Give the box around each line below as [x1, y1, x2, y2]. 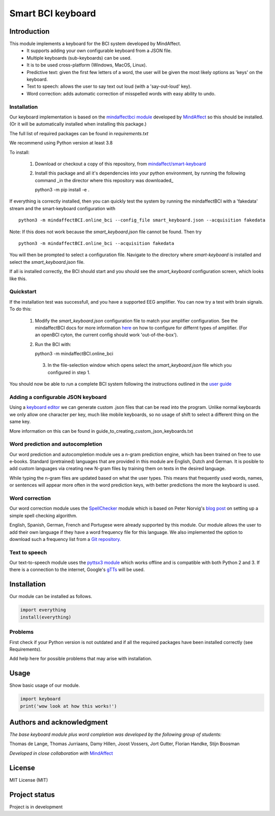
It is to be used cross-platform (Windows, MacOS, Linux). [26, 62, 147, 68]
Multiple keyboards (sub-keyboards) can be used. [26, 55, 132, 61]
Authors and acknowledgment [9, 718, 108, 727]
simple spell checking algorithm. [9, 512, 77, 518]
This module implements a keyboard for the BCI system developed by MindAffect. [9, 41, 181, 47]
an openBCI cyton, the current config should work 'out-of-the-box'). [35, 332, 178, 338]
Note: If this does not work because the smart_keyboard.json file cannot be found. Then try [9, 229, 202, 235]
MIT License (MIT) [9, 777, 48, 783]
